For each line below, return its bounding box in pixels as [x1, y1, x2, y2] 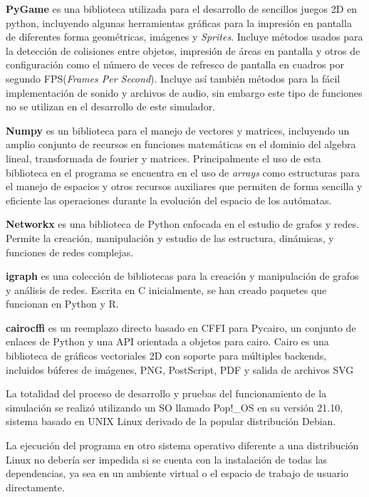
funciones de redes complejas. [6, 244, 134, 259]
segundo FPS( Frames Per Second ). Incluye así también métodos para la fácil [6, 70, 341, 85]
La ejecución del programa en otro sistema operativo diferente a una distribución [6, 438, 359, 453]
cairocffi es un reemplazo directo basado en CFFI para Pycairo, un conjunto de [6, 320, 356, 335]
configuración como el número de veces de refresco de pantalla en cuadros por [6, 57, 344, 72]
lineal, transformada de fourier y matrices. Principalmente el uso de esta [6, 150, 321, 165]
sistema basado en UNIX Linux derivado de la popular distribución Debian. [6, 414, 336, 429]
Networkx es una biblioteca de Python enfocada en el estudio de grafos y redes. [6, 216, 359, 231]
